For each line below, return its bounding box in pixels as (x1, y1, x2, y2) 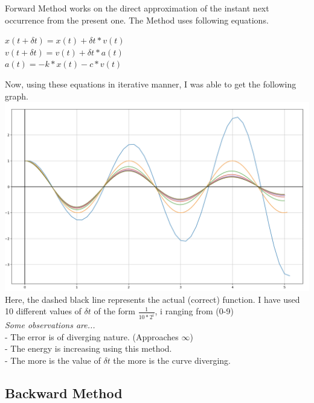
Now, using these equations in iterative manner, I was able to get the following (5, 77, 296, 90)
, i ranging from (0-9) (155, 305, 234, 317)
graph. (5, 89, 28, 102)
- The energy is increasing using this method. (5, 342, 172, 355)
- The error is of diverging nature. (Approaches (5, 330, 179, 343)
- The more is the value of (5, 354, 101, 367)
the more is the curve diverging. (113, 354, 231, 367)
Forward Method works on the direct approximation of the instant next (5, 2, 269, 14)
